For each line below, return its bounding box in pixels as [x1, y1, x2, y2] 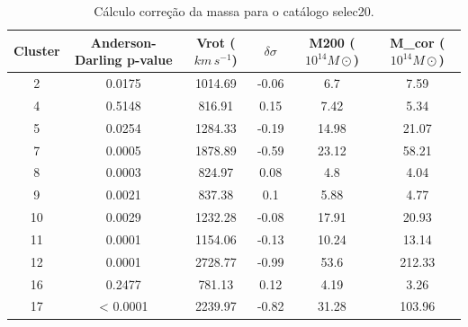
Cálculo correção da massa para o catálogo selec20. [94, 2, 374, 20]
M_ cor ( [390, 32, 445, 51]
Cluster [13, 41, 60, 60]
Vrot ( [196, 32, 236, 51]
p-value [126, 50, 173, 69]
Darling [74, 50, 122, 69]
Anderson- [90, 32, 157, 51]
